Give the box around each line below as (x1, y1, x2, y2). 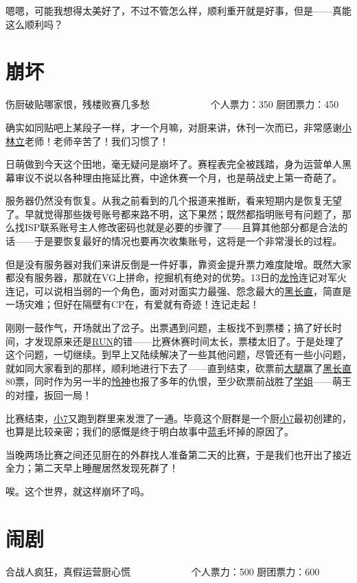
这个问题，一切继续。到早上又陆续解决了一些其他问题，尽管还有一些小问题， (5, 347, 352, 362)
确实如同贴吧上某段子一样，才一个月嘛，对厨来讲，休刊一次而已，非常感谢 (5, 120, 342, 134)
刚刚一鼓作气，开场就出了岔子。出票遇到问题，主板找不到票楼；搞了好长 (5, 320, 332, 335)
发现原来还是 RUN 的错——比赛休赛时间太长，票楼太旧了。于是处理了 (34, 333, 344, 348)
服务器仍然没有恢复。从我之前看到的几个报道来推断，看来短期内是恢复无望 (5, 193, 342, 208)
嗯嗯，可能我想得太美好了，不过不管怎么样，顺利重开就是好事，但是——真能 (5, 3, 352, 17)
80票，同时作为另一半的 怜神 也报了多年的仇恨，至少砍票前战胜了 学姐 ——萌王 (5, 374, 352, 388)
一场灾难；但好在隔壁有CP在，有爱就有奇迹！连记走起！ (5, 297, 260, 311)
